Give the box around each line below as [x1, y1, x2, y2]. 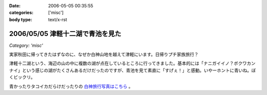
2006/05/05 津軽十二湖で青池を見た [9, 30, 121, 38]
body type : [9, 16, 32, 22]
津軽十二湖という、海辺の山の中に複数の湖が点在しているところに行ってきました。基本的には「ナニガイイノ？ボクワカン [9, 61, 256, 66]
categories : [9, 10, 34, 16]
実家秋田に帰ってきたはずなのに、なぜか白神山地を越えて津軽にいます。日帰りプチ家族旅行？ [9, 52, 199, 58]
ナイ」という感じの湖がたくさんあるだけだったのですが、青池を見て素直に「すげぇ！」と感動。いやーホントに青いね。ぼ [9, 67, 256, 73]
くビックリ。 [9, 74, 36, 80]
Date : [9, 3, 21, 8]
